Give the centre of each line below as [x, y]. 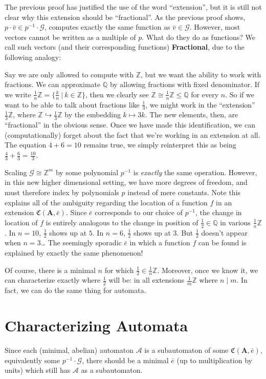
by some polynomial [87, 172]
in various [235, 222]
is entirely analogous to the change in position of [122, 222]
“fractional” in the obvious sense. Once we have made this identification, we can [130, 125]
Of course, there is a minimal [50, 270]
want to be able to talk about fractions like [72, 104]
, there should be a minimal [125, 360]
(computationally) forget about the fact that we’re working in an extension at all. [132, 134]
